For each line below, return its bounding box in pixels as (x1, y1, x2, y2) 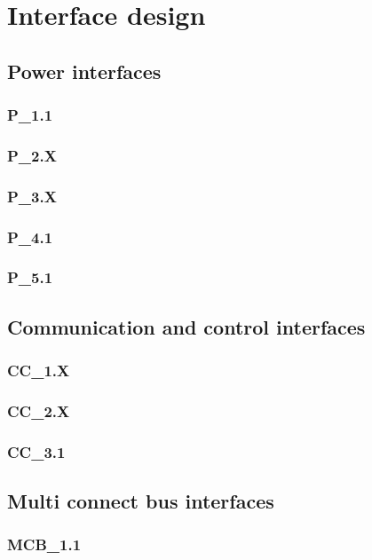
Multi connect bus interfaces (7, 487, 274, 515)
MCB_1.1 (7, 533, 82, 556)
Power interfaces (7, 57, 162, 84)
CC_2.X (7, 399, 70, 422)
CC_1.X (7, 359, 70, 382)
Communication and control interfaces (7, 312, 366, 340)
